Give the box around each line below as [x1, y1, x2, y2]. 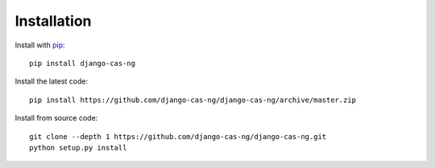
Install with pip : [14, 40, 65, 50]
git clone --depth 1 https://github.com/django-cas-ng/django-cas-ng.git [29, 132, 327, 141]
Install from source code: [14, 113, 98, 123]
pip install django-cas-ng [29, 59, 136, 68]
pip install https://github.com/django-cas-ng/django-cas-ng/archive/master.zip [29, 95, 357, 104]
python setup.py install [29, 143, 127, 152]
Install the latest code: [14, 76, 89, 86]
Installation [14, 12, 92, 30]
